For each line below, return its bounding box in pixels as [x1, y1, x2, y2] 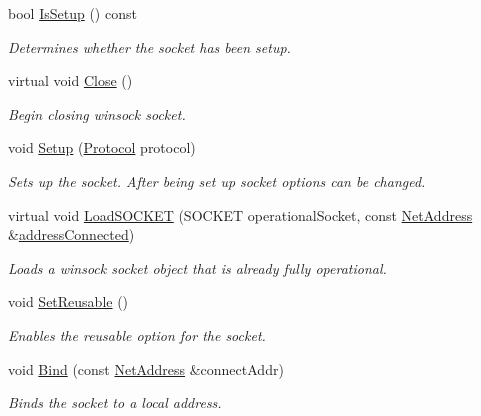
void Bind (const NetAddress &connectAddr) [8, 358, 284, 379]
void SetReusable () [8, 291, 129, 312]
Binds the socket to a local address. [8, 392, 222, 413]
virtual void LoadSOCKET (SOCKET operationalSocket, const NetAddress [8, 204, 473, 225]
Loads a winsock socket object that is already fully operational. [8, 257, 387, 278]
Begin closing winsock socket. [8, 103, 186, 124]
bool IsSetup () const [8, 3, 137, 23]
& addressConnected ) [8, 224, 135, 245]
